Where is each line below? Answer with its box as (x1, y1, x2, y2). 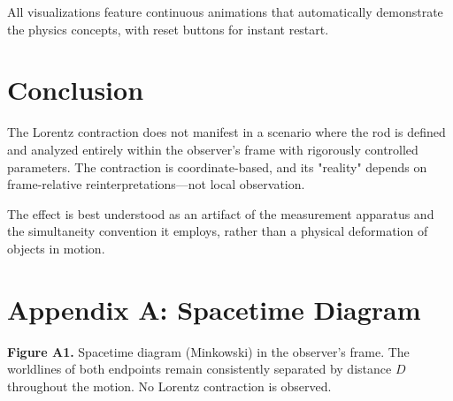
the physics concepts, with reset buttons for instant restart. (7, 19, 329, 38)
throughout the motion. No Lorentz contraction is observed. (7, 376, 332, 395)
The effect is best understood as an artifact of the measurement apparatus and (7, 204, 434, 223)
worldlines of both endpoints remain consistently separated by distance (7, 359, 392, 378)
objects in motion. (7, 238, 105, 257)
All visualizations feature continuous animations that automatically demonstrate (7, 3, 443, 20)
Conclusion (7, 72, 144, 108)
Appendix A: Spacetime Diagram (7, 291, 421, 327)
